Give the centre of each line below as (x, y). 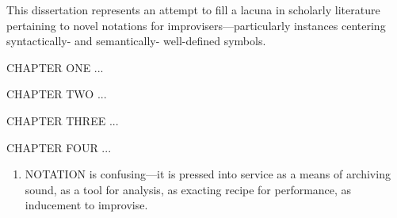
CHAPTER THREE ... (63, 120)
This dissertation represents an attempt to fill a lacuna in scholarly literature (193, 10)
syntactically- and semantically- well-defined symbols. (136, 41)
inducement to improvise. (86, 205)
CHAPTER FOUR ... (59, 147)
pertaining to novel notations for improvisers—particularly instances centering (196, 25)
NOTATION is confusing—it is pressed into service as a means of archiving (208, 174)
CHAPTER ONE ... (55, 67)
